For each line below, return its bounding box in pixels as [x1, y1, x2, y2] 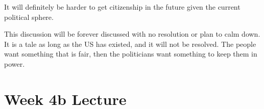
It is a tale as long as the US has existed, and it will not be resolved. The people [4, 38, 256, 49]
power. [4, 58, 25, 69]
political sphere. [4, 11, 54, 22]
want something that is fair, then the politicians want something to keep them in [4, 48, 257, 59]
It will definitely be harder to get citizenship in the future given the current [4, 2, 241, 12]
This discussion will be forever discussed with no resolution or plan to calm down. [4, 29, 260, 39]
